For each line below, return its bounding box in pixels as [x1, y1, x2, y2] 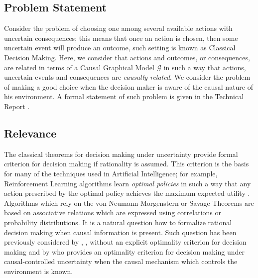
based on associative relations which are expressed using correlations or [4, 207, 221, 218]
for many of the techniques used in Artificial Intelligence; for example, [4, 168, 218, 178]
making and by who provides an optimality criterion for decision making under [4, 246, 245, 257]
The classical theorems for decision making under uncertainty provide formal [4, 148, 238, 159]
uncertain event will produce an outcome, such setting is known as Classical [4, 42, 236, 53]
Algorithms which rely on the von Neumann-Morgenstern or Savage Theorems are [4, 197, 254, 208]
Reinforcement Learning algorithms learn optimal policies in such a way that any [4, 178, 251, 188]
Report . [4, 101, 30, 111]
